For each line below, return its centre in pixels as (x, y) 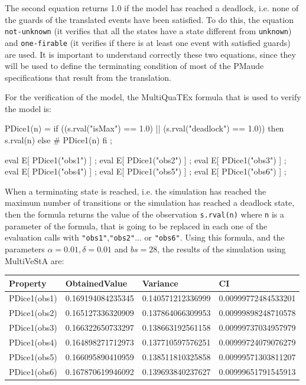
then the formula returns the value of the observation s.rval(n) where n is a (144, 214)
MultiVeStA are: (35, 260)
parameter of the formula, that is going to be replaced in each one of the (136, 226)
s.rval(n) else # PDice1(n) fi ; (58, 140)
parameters (25, 249)
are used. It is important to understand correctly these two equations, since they (150, 54)
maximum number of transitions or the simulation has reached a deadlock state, (150, 203)
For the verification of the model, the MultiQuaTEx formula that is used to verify (153, 97)
